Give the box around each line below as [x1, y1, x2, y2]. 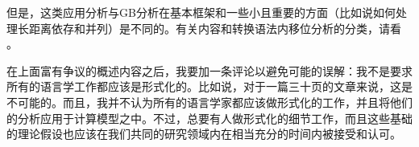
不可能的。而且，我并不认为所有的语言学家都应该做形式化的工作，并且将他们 [6, 93, 413, 110]
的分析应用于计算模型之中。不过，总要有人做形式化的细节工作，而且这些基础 [6, 109, 413, 126]
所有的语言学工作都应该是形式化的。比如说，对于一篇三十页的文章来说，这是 [6, 78, 413, 95]
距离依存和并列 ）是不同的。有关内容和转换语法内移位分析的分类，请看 [28, 19, 401, 36]
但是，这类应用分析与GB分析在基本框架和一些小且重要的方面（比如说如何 [6, 4, 396, 20]
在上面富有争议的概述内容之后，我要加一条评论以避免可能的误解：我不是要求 [6, 62, 413, 79]
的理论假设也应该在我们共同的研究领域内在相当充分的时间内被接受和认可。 [6, 125, 401, 142]
